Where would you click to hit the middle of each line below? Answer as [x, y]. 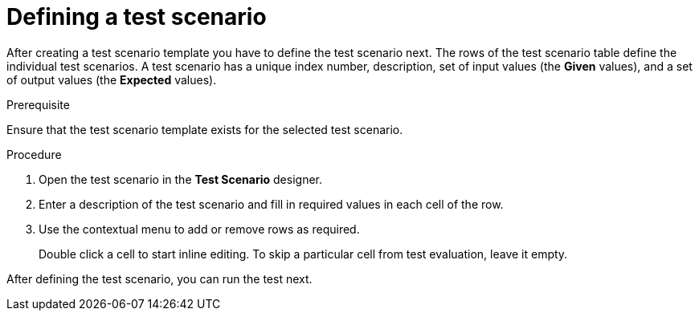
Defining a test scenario [137, 17]
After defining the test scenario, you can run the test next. [159, 278]
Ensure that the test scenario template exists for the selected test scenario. [205, 129]
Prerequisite [38, 104]
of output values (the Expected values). [112, 79]
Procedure [34, 154]
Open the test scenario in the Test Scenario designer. [181, 179]
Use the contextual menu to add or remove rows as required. [199, 229]
